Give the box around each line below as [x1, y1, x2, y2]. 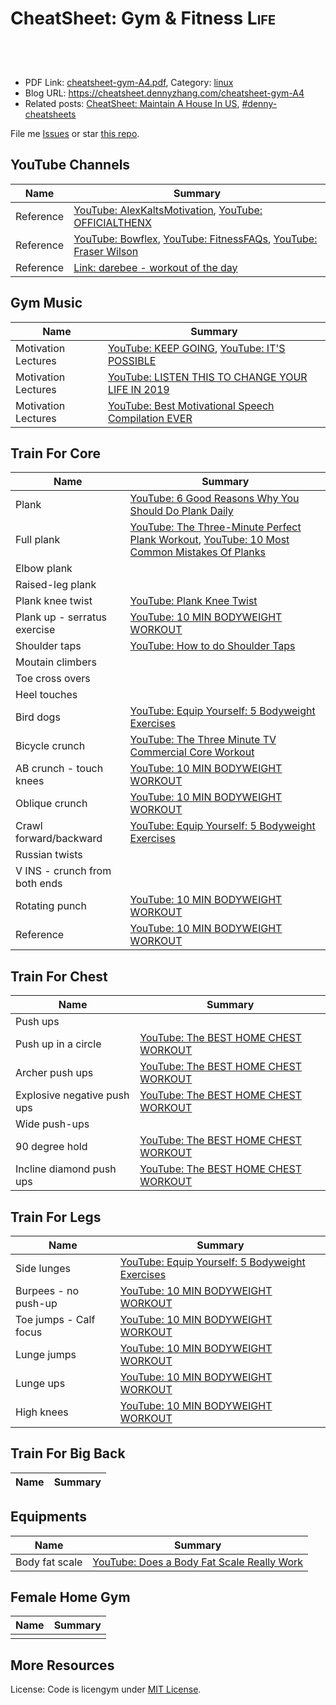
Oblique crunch [15, 797, 88, 811]
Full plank [15, 533, 61, 547]
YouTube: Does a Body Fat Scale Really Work [92, 1555, 304, 1569]
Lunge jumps [15, 1348, 77, 1361]
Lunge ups [15, 1377, 66, 1390]
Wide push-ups [15, 1117, 90, 1131]
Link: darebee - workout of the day [73, 260, 238, 274]
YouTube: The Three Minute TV [129, 733, 277, 747]
